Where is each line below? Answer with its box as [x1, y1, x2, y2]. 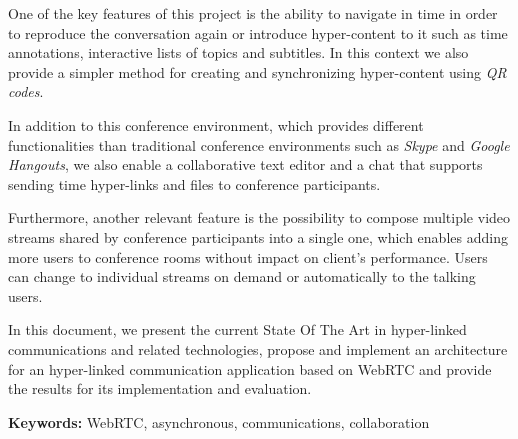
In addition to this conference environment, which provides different [8, 114, 424, 135]
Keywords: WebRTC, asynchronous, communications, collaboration [8, 411, 430, 432]
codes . [8, 81, 44, 102]
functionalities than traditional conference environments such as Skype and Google [8, 134, 510, 155]
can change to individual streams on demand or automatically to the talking [8, 266, 476, 287]
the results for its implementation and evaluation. [8, 378, 312, 399]
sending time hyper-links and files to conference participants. [8, 173, 381, 194]
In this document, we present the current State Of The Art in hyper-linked [8, 319, 467, 340]
